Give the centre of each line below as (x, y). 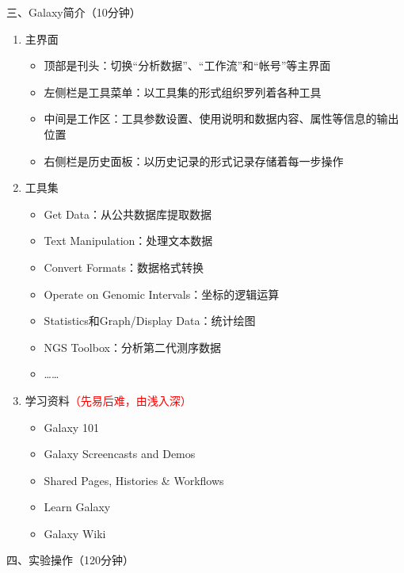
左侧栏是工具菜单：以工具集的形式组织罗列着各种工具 (183, 92)
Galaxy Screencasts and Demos (120, 454)
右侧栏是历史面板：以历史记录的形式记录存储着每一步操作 (194, 160)
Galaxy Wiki (75, 533)
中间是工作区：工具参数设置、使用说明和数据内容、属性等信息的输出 (221, 118)
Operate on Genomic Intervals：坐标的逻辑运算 (162, 294)
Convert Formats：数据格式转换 (124, 267)
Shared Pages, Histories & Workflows (134, 480)
